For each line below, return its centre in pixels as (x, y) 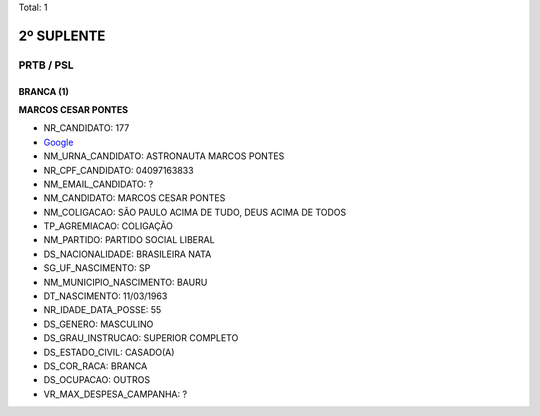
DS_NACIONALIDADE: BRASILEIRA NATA (127, 254)
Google (58, 142)
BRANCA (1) (43, 91)
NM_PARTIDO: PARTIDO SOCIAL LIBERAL (129, 240)
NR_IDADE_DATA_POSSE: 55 (102, 310)
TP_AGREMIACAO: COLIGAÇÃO (108, 226)
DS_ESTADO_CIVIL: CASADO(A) (109, 352)
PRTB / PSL (46, 65)
